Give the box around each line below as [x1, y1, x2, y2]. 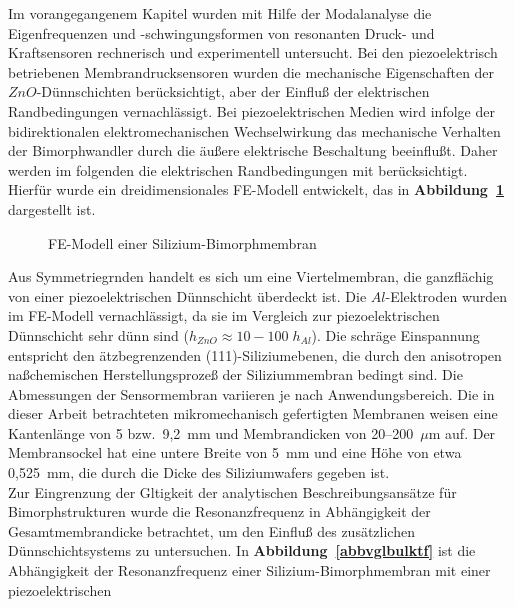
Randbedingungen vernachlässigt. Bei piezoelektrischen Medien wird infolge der [8, 100, 495, 121]
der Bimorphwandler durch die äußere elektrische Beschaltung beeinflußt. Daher [8, 140, 498, 161]
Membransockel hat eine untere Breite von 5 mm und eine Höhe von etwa [8, 442, 462, 463]
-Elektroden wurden [385, 285, 508, 306]
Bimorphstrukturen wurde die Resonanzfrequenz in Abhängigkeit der [8, 501, 431, 522]
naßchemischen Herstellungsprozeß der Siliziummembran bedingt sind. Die [8, 364, 463, 385]
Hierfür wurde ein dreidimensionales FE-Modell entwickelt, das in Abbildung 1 [8, 179, 505, 200]
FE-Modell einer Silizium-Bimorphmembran [48, 232, 317, 253]
